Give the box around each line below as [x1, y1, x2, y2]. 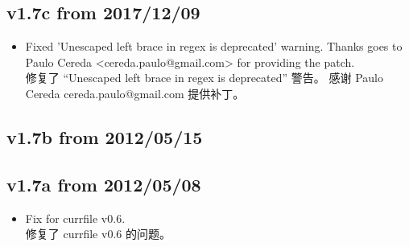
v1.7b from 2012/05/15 [6, 124, 203, 149]
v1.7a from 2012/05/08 [6, 171, 201, 196]
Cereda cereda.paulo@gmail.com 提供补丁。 [25, 84, 245, 101]
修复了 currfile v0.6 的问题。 [25, 225, 171, 242]
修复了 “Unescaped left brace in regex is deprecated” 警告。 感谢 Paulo [25, 69, 383, 86]
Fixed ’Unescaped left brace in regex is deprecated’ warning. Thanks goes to [25, 38, 403, 55]
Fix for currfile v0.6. [25, 209, 126, 226]
